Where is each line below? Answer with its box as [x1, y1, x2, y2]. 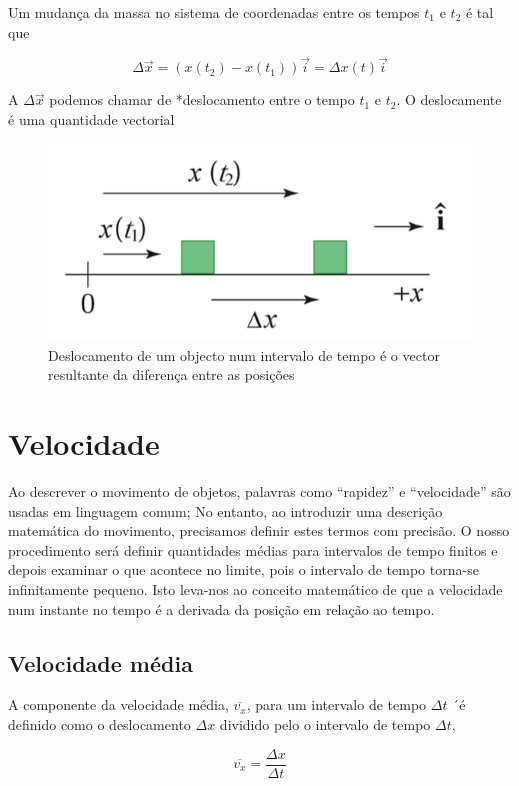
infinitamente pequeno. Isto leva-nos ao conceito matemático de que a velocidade [8, 578, 503, 599]
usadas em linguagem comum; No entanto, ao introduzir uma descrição [8, 500, 443, 521]
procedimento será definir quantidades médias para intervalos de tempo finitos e [8, 539, 498, 560]
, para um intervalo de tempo [246, 694, 427, 715]
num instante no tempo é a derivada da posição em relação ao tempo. [8, 598, 435, 619]
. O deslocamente [396, 89, 502, 110]
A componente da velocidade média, [8, 694, 229, 715]
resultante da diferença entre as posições [48, 364, 295, 385]
